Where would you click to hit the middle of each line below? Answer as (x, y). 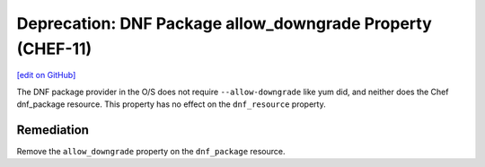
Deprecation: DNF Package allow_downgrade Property (225, 23)
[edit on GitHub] (46, 75)
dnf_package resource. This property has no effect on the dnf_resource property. (172, 104)
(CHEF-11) (54, 48)
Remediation (53, 130)
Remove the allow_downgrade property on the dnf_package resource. (151, 152)
